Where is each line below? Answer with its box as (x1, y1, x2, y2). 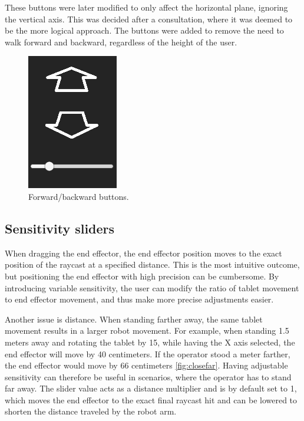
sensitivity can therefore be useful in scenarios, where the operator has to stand (5, 370, 292, 383)
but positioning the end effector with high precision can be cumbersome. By (5, 269, 279, 282)
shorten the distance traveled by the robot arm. (5, 405, 177, 417)
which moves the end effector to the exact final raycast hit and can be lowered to (5, 393, 298, 406)
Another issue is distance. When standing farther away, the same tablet (5, 313, 263, 325)
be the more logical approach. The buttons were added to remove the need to (5, 24, 284, 37)
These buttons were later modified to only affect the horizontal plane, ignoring (5, 1, 288, 13)
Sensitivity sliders (5, 219, 115, 237)
